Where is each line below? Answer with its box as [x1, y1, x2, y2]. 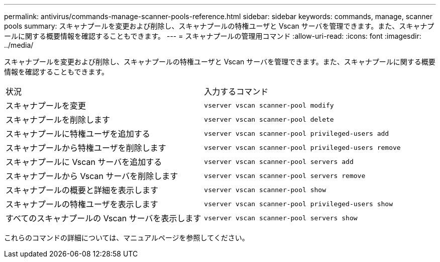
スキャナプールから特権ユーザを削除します [6, 143, 166, 153]
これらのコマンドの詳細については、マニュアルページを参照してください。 [4, 233, 249, 242]
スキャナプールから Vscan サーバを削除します [6, 171, 178, 181]
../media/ [4, 41, 34, 49]
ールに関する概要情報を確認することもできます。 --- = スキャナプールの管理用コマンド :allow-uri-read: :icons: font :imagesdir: [4, 32, 421, 40]
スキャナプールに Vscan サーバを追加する [6, 157, 162, 167]
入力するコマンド [204, 86, 269, 97]
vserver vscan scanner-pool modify [204, 101, 334, 109]
